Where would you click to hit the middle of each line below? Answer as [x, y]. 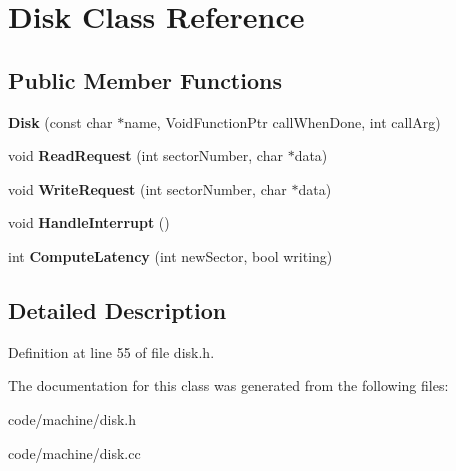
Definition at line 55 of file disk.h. [111, 351]
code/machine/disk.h [72, 418]
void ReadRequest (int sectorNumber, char [145, 155]
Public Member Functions [145, 79]
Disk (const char [60, 121]
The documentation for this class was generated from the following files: [228, 385]
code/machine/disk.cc [74, 452]
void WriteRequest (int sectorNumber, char [147, 188]
